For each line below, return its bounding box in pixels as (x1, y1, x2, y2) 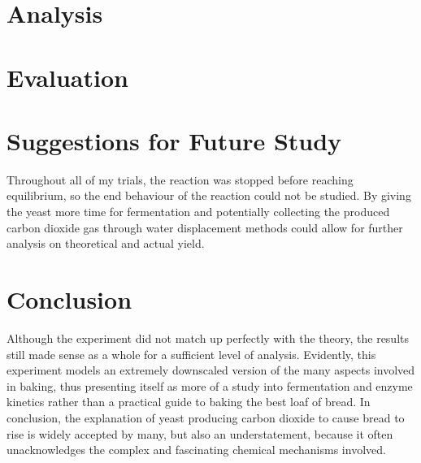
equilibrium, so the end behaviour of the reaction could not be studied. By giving (7, 187, 411, 204)
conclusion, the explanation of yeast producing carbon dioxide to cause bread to (7, 409, 405, 426)
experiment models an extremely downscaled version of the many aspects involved (7, 361, 415, 379)
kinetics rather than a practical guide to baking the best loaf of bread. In (7, 393, 371, 410)
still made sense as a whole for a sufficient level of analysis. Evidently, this (7, 345, 376, 362)
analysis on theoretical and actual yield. (7, 235, 205, 252)
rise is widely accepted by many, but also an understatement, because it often (7, 425, 393, 442)
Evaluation (7, 60, 128, 93)
